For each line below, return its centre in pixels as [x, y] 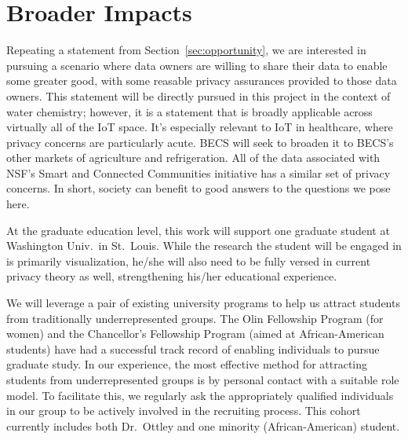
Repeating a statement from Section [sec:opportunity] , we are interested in [186, 50]
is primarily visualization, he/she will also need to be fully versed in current [189, 260]
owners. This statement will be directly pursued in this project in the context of [199, 95]
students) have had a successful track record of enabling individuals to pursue [193, 348]
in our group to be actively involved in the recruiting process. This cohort [184, 411]
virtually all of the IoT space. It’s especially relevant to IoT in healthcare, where [200, 127]
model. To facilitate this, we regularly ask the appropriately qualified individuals [200, 395]
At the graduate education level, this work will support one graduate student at [198, 230]
